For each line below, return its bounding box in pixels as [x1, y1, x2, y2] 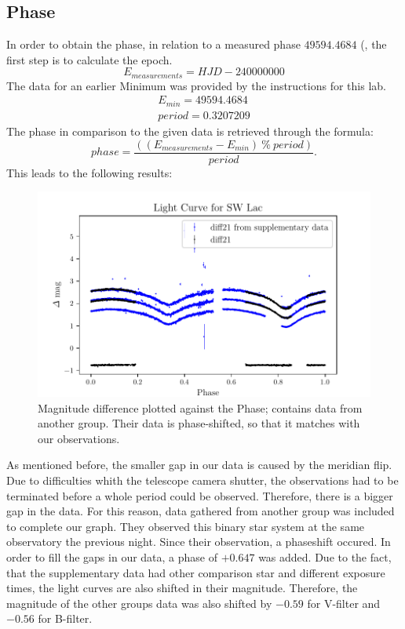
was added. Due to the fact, [258, 548, 392, 565]
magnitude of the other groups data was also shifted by [6, 594, 272, 611]
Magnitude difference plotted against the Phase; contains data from [38, 399, 363, 416]
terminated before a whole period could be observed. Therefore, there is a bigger [6, 487, 393, 504]
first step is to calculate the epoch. [6, 51, 173, 67]
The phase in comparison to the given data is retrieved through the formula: [6, 122, 374, 139]
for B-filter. [38, 610, 93, 627]
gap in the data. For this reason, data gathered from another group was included [6, 503, 395, 519]
